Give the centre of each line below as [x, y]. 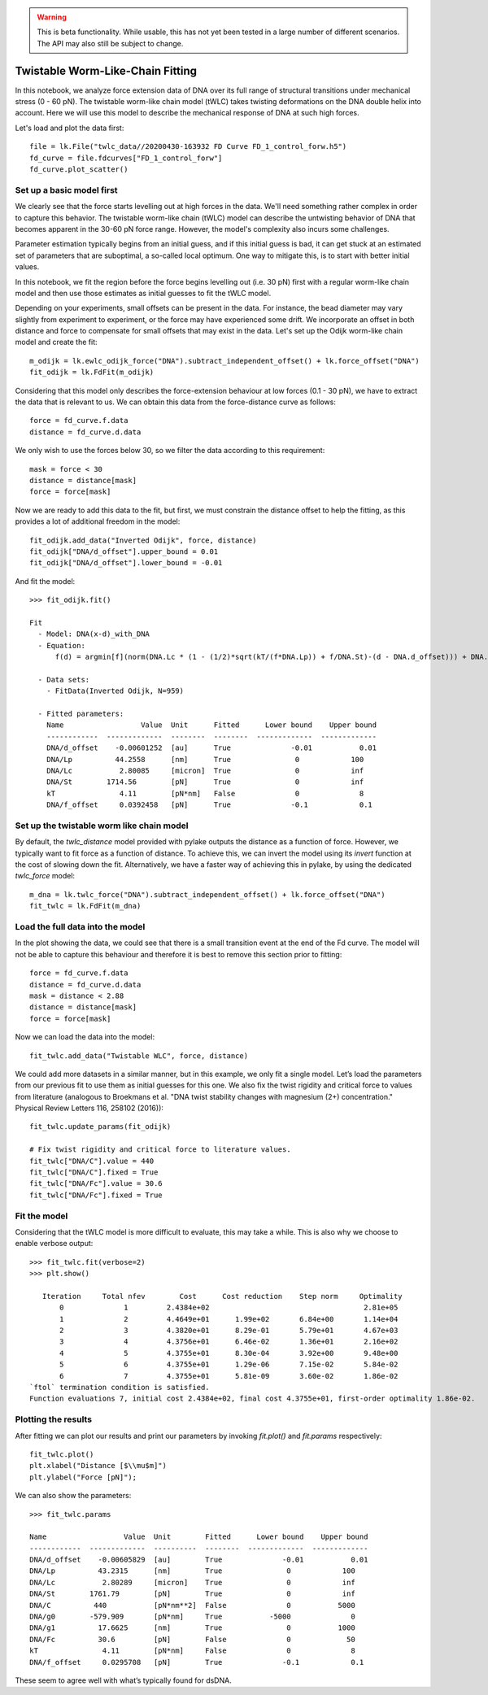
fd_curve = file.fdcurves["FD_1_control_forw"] [126, 158]
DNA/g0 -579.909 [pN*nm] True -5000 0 [192, 1617]
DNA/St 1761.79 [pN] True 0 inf [192, 1594]
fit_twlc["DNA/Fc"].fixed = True [96, 1195]
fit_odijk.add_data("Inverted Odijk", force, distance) [143, 540]
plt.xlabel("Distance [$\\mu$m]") [98, 1466]
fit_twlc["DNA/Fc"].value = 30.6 [96, 1184]
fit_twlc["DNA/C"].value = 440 [92, 1161]
